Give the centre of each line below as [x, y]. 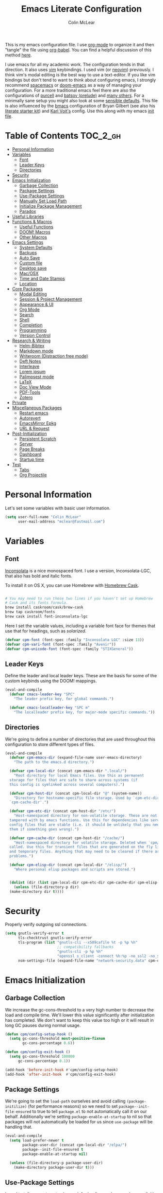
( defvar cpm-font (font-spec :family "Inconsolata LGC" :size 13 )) [75, 640]
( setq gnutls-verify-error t [34, 933]
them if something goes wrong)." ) [44, 829]
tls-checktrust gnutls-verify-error [55, 938]
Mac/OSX [29, 273]
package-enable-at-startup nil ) [55, 1154]
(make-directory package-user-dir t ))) [54, 1167]
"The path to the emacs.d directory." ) [54, 762]
